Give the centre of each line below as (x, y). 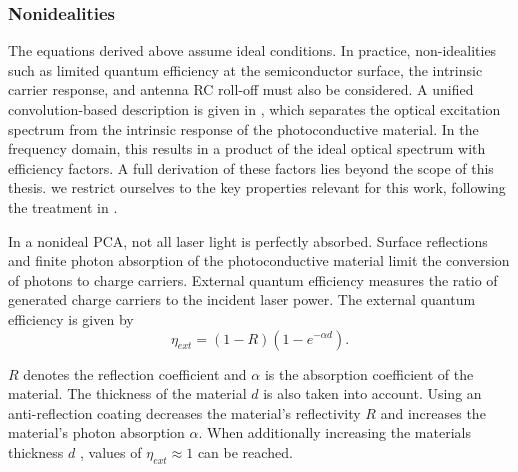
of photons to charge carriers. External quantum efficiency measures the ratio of (253, 279)
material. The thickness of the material (127, 393)
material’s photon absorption (96, 432)
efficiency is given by (71, 318)
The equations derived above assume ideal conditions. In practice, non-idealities (252, 50)
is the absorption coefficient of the (369, 373)
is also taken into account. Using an (372, 393)
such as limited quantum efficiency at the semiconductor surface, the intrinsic (245, 69)
